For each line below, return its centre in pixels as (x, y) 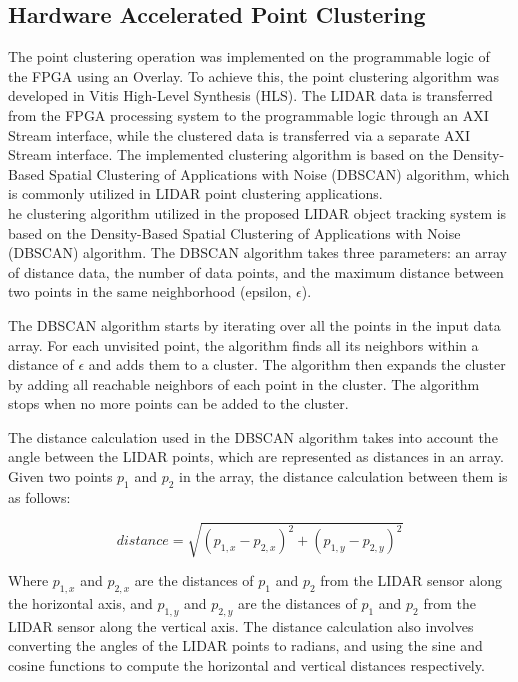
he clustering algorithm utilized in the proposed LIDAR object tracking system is (257, 212)
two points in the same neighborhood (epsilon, (150, 291)
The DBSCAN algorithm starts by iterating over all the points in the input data (254, 324)
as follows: (39, 496)
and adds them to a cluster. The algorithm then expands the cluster (297, 364)
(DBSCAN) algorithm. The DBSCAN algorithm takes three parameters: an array (257, 252)
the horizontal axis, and (80, 602)
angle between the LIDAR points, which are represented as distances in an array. (256, 456)
